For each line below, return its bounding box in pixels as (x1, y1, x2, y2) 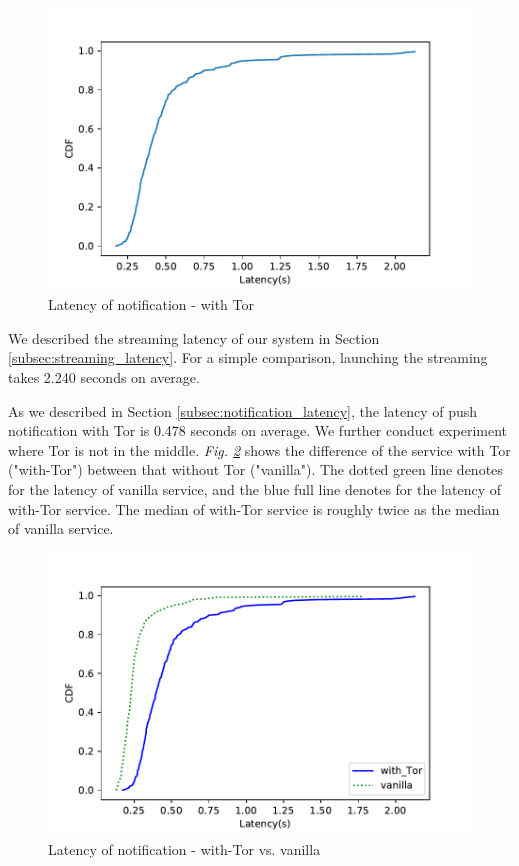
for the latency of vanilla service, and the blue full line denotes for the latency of (8, 479, 502, 499)
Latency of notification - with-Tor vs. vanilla (48, 839, 321, 860)
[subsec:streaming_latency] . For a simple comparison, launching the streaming (8, 347, 488, 368)
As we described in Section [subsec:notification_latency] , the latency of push (8, 400, 478, 421)
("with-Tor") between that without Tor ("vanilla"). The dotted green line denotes (8, 459, 503, 480)
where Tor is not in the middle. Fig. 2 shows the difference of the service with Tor (8, 439, 511, 460)
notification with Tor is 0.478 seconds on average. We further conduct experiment (8, 420, 507, 441)
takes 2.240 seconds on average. (8, 367, 200, 388)
